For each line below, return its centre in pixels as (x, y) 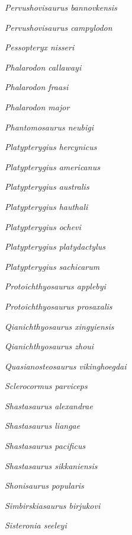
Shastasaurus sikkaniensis (51, 465)
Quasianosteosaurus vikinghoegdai (66, 366)
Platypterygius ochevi (43, 226)
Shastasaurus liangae (43, 426)
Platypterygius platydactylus (55, 246)
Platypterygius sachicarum (52, 266)
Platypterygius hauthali (46, 206)
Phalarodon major (37, 106)
